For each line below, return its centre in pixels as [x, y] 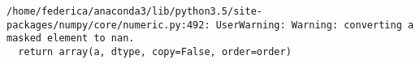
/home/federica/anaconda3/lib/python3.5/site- [134, 11]
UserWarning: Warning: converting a [315, 25]
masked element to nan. [71, 38]
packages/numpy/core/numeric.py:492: [108, 25]
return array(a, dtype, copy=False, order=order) [155, 51]
